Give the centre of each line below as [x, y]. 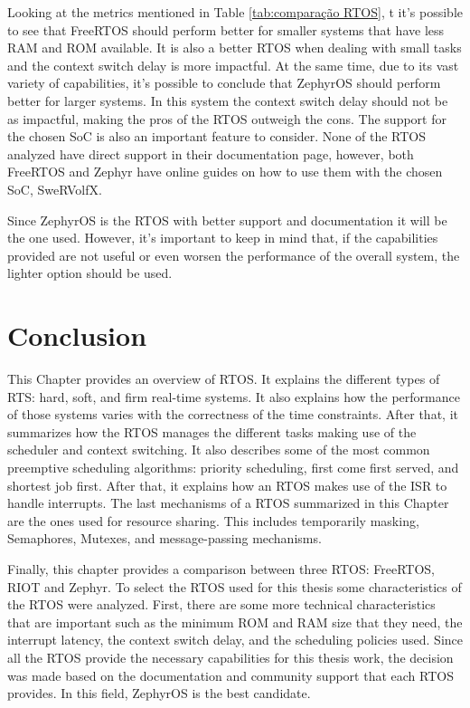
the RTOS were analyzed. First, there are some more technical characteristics [221, 604]
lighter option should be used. [90, 273]
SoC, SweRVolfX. [55, 189]
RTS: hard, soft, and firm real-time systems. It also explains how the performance [234, 396]
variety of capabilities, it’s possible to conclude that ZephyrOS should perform [224, 83]
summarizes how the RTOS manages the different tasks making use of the [212, 431]
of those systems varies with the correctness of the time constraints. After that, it [233, 414]
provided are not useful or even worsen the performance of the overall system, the [234, 255]
